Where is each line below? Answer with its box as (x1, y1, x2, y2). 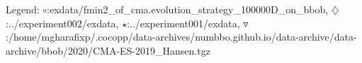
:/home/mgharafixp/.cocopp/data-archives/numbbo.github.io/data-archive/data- (6, 29, 357, 44)
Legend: (6, 2, 40, 16)
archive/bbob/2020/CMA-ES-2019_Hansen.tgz (6, 43, 210, 57)
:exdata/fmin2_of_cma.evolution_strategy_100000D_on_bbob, (47, 2, 329, 16)
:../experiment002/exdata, (6, 15, 119, 30)
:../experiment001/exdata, (127, 15, 240, 30)
